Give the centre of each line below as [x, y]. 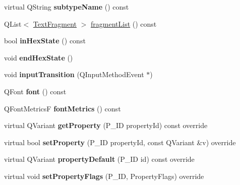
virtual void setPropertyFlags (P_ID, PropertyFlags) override [104, 176]
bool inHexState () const [45, 41]
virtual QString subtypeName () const [67, 7]
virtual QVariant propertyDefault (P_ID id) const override [99, 159]
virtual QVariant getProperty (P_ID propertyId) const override [106, 125]
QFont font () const [35, 91]
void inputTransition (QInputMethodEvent [74, 74]
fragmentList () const [124, 23]
